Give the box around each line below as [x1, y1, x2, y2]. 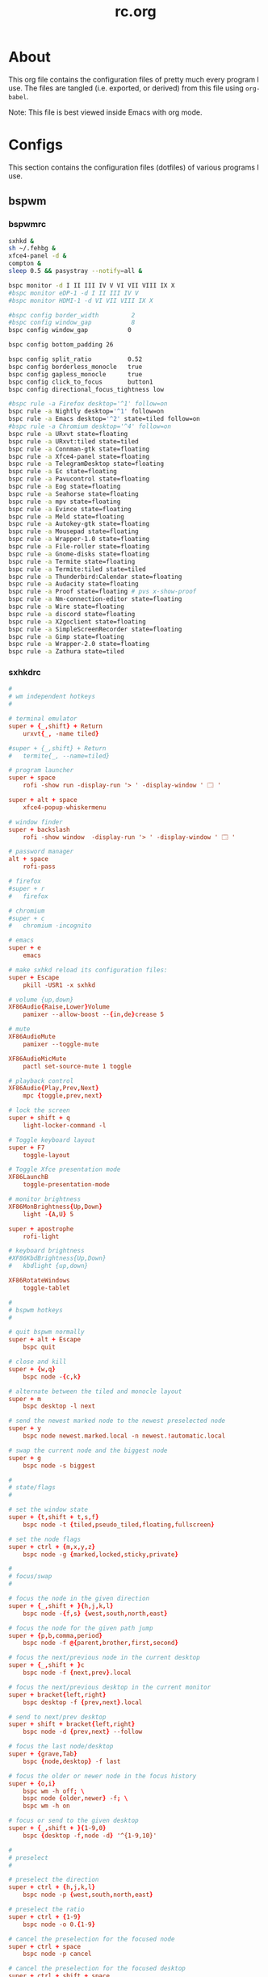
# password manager [8, 847, 74, 856]
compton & [8, 259, 42, 268]
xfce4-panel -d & [8, 252, 67, 260]
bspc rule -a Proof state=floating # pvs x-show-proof [8, 588, 197, 596]
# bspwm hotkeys [8, 1306, 63, 1314]
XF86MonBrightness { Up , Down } [8, 1203, 103, 1211]
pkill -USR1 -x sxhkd [23, 980, 95, 989]
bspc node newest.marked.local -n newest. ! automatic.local [23, 1432, 226, 1440]
